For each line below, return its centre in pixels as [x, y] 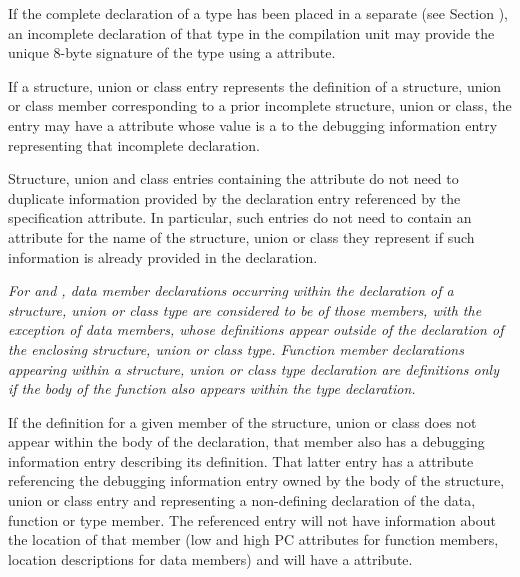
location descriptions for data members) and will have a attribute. [210, 558]
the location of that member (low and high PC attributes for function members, [253, 539]
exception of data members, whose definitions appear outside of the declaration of [256, 329]
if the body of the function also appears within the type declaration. [212, 388]
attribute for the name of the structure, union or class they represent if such [241, 236]
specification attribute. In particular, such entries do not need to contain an [240, 217]
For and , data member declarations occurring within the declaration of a [231, 290]
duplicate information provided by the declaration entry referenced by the [234, 197]
